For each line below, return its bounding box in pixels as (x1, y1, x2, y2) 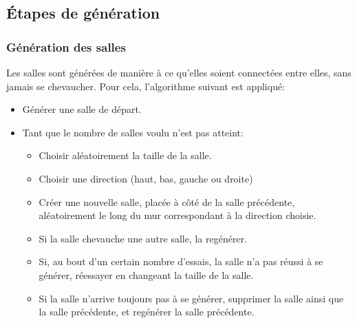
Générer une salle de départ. (22, 102, 142, 116)
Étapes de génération (6, 2, 160, 23)
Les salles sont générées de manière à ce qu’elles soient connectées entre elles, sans (6, 65, 351, 79)
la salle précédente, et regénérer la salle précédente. (39, 304, 255, 319)
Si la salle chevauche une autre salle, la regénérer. (39, 231, 248, 245)
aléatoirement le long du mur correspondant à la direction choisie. (39, 208, 316, 222)
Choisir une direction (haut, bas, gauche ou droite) (39, 171, 253, 185)
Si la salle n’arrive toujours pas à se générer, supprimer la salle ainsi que (39, 291, 344, 305)
